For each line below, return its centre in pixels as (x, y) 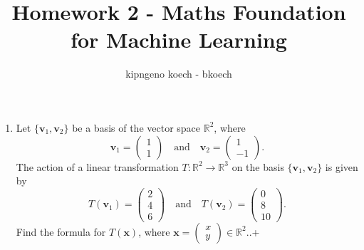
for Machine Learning (179, 40)
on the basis (258, 166)
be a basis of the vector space (136, 127)
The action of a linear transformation (97, 166)
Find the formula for (61, 231)
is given (342, 166)
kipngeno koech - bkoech (179, 74)
